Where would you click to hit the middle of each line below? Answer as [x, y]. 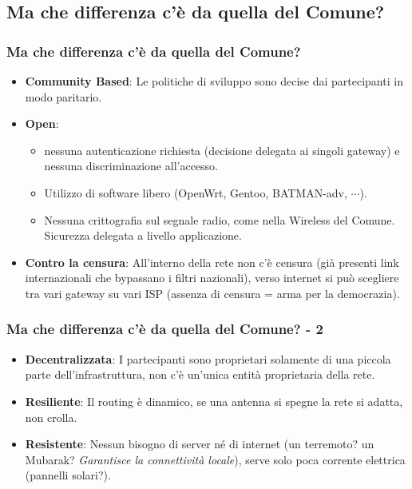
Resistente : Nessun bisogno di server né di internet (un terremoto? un [200, 444]
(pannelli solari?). [68, 475]
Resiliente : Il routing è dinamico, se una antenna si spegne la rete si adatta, [214, 401]
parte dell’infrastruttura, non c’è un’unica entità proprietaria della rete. [200, 374]
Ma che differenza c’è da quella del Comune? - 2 [165, 329]
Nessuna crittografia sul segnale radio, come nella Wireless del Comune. [220, 219]
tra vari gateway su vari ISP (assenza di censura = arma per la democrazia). [212, 293]
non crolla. [51, 417]
